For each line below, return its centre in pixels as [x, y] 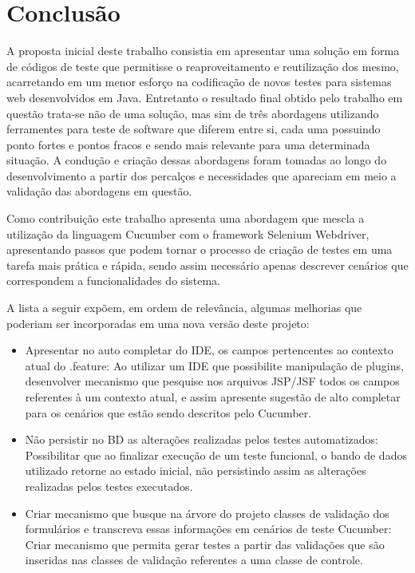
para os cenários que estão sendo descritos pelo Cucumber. [168, 412]
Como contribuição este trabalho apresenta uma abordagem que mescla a [186, 218]
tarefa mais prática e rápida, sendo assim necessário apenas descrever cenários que [207, 265]
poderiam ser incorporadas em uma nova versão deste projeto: [158, 323]
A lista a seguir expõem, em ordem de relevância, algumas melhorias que [184, 308]
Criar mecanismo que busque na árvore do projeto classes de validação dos [207, 513]
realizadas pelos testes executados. [109, 486]
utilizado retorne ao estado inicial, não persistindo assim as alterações [196, 470]
